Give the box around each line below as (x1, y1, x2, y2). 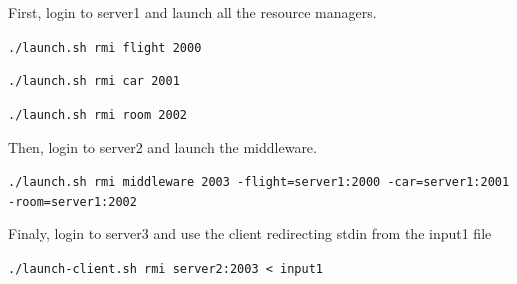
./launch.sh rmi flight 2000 (8, 40, 202, 55)
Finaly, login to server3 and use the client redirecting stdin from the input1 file (8, 223, 492, 244)
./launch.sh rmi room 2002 (8, 107, 187, 122)
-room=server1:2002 (8, 194, 137, 209)
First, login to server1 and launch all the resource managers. (8, 2, 377, 22)
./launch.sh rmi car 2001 (8, 74, 180, 89)
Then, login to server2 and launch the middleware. (8, 136, 317, 157)
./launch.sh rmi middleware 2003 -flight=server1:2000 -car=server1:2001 (8, 175, 510, 190)
